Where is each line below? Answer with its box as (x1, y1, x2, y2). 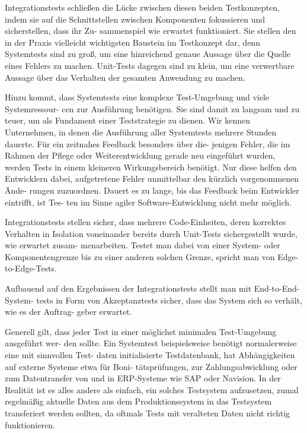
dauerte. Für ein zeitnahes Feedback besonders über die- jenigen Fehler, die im (5, 137, 290, 150)
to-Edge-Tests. (5, 262, 57, 274)
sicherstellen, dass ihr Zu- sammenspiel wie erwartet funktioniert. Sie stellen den (5, 24, 296, 37)
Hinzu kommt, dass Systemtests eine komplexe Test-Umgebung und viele (5, 91, 270, 103)
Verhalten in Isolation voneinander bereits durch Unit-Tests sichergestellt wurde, (5, 227, 298, 239)
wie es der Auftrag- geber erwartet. (5, 305, 132, 318)
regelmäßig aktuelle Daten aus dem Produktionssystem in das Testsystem (5, 395, 272, 407)
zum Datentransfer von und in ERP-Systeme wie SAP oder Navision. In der (5, 372, 281, 384)
